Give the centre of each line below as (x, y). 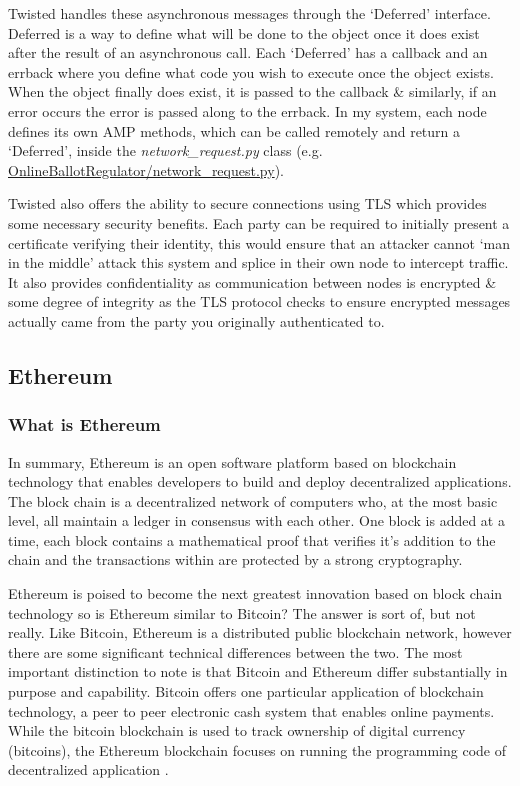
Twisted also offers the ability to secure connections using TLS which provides (247, 203)
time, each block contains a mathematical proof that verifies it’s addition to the (252, 539)
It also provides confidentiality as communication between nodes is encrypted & (252, 281)
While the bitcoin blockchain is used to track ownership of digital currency (237, 730)
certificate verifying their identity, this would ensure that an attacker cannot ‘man (259, 242)
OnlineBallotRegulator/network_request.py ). (146, 169)
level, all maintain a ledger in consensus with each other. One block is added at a (256, 520)
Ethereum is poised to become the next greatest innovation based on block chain (255, 593)
